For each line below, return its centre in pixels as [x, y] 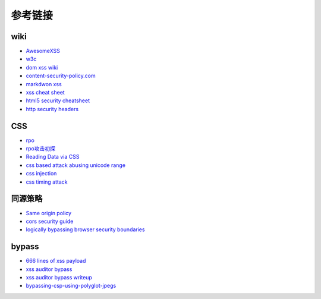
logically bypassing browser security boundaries [85, 229]
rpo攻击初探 [41, 149]
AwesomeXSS [43, 51]
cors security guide [50, 221]
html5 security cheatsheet [58, 100]
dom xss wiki [42, 67]
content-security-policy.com [61, 76]
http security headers [52, 109]
